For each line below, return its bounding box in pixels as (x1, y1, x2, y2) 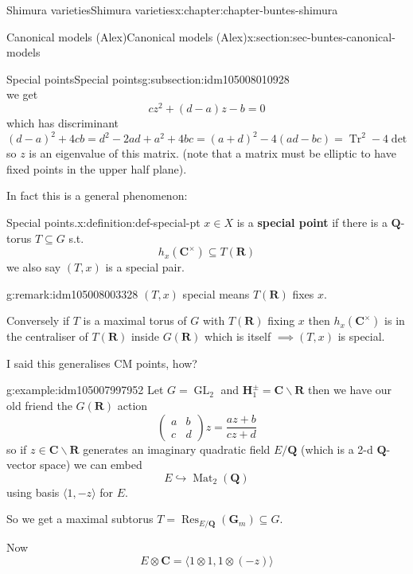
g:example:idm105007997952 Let (6, 381, 164, 398)
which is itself (204, 328, 271, 345)
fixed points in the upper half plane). (6, 160, 187, 177)
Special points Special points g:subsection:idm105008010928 (6, 70, 290, 87)
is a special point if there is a (236, 213, 388, 230)
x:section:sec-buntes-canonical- (247, 28, 395, 45)
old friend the (6, 397, 72, 414)
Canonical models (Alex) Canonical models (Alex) (6, 28, 247, 45)
